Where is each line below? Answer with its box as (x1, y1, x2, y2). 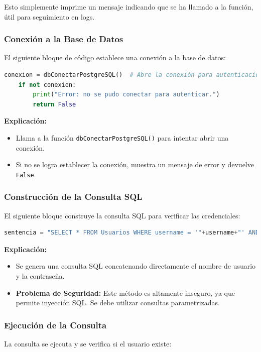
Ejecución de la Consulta (4, 318, 107, 331)
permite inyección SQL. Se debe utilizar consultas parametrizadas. (16, 297, 220, 308)
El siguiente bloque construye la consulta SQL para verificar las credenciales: (4, 210, 240, 220)
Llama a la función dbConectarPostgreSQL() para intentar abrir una (16, 132, 229, 143)
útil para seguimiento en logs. (4, 11, 95, 22)
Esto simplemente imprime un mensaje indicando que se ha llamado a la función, (4, 2, 253, 12)
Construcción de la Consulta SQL (4, 190, 143, 203)
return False (33, 100, 76, 108)
